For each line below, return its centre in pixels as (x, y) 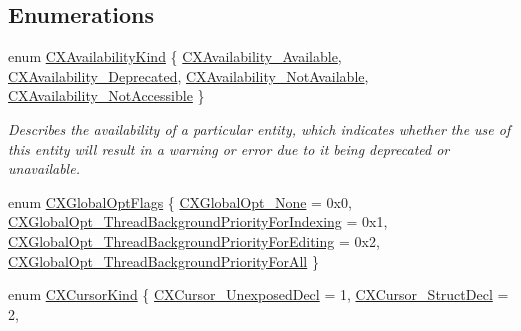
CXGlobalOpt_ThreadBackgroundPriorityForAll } (163, 260)
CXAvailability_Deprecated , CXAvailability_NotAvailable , (188, 75)
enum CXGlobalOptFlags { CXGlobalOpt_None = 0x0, (180, 201)
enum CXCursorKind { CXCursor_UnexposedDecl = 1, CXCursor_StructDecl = (258, 294)
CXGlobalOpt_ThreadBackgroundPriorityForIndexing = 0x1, (198, 221)
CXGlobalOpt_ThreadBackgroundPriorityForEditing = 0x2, (194, 240)
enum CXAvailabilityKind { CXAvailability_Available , (175, 56)
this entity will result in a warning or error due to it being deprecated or (229, 148)
